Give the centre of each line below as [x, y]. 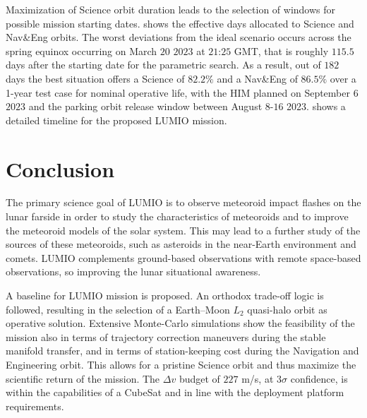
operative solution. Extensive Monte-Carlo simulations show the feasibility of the [180, 323]
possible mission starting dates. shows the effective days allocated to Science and [180, 23]
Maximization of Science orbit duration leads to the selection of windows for [171, 9]
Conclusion [60, 168]
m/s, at [258, 378]
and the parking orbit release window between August [145, 106]
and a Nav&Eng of [257, 78]
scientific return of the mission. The [83, 378]
